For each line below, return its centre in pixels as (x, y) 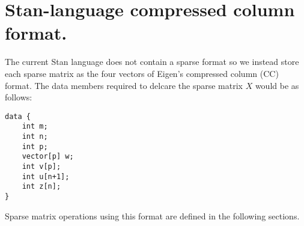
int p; (35, 146)
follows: (19, 97)
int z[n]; (41, 187)
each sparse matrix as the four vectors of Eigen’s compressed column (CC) (142, 73)
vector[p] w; (48, 157)
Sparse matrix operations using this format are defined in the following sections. (152, 215)
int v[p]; (41, 166)
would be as (277, 85)
